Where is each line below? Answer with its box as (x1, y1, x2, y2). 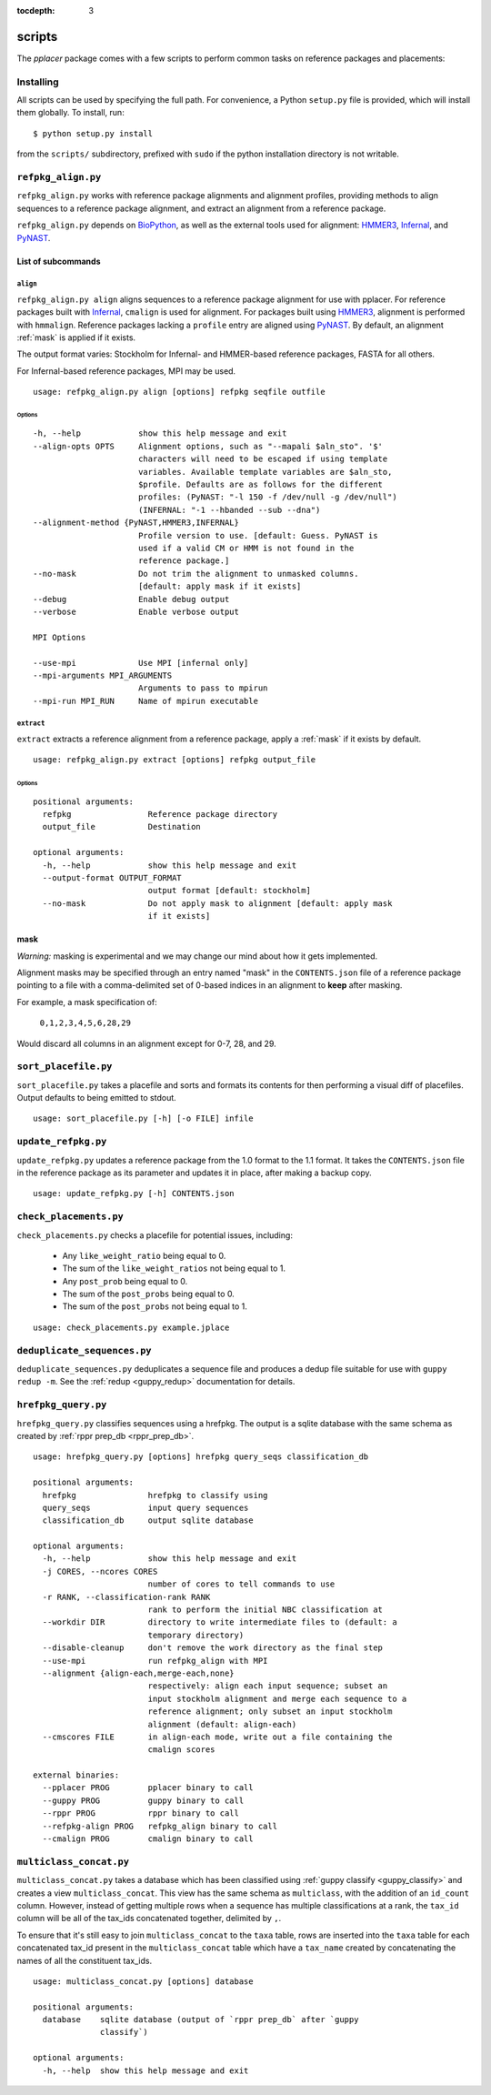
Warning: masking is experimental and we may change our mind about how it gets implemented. (16, 951, 377, 962)
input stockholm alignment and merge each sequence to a (147, 1693, 407, 1704)
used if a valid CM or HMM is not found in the (137, 543, 355, 553)
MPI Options (33, 632, 86, 642)
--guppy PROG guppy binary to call (42, 1795, 245, 1806)
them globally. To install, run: (16, 107, 125, 118)
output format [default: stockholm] (147, 885, 311, 896)
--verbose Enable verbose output (33, 606, 240, 617)
